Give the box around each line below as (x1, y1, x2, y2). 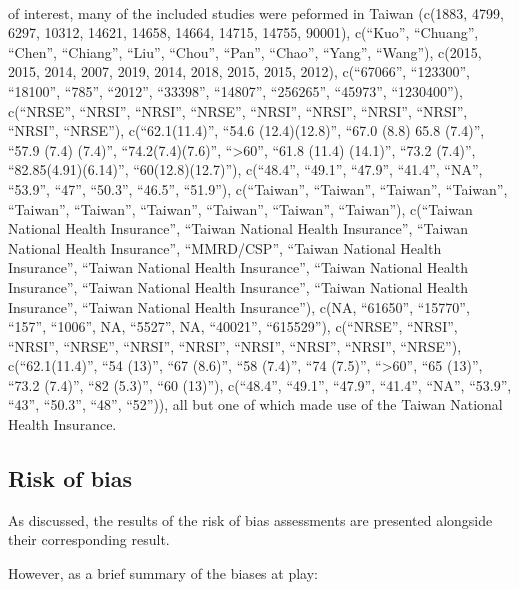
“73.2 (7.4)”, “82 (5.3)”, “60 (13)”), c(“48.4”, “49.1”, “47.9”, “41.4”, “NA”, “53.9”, (8, 374, 512, 395)
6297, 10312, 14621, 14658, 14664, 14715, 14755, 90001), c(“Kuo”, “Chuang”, (8, 22, 479, 43)
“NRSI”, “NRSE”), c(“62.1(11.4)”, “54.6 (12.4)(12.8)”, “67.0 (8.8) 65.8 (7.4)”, (8, 120, 485, 141)
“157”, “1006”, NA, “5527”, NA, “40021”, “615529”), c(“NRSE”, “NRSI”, (8, 316, 458, 337)
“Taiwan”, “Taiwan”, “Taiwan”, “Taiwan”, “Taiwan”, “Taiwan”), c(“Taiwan (8, 198, 473, 219)
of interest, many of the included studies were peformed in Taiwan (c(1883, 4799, (8, 2, 504, 23)
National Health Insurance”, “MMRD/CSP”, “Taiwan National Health (8, 237, 442, 258)
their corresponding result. (8, 529, 170, 550)
